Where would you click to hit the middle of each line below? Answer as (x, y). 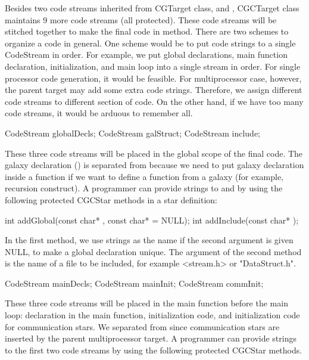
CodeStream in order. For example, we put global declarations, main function (146, 55)
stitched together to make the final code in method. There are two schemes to (147, 31)
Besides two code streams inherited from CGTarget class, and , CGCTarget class (152, 8)
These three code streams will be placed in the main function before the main (146, 303)
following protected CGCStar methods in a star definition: (111, 199)
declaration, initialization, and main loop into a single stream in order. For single (153, 66)
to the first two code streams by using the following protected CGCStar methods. (154, 350)
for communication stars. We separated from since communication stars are (142, 326)
